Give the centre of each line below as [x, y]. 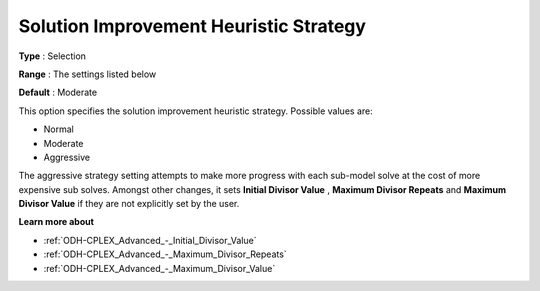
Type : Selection [52, 56]
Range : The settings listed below [87, 74]
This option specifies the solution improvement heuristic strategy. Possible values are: [196, 111]
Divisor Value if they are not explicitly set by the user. [129, 204]
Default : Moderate [58, 92]
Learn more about [56, 222]
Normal [58, 129]
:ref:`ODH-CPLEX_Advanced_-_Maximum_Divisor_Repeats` [165, 254]
